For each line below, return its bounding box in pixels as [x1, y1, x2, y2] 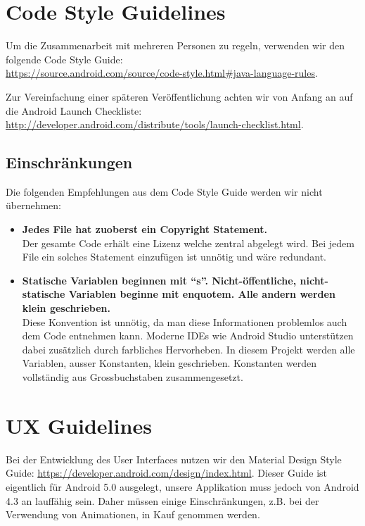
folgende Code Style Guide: [6, 51, 123, 66]
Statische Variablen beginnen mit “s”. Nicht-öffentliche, [22, 273, 297, 287]
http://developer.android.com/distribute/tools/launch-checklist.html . [6, 117, 304, 132]
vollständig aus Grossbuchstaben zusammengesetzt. [22, 370, 243, 384]
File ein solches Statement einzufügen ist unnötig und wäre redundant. [22, 249, 326, 264]
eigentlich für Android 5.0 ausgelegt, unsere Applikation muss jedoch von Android [6, 479, 359, 494]
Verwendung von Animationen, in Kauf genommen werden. [6, 507, 260, 522]
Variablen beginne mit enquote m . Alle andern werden [68, 287, 335, 301]
